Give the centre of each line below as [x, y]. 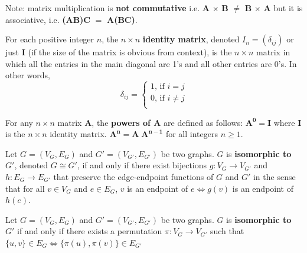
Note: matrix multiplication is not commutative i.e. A [107, 8]
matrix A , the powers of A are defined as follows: [150, 122]
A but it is [283, 8]
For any [19, 122]
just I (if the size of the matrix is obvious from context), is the [119, 52]
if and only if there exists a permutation [90, 231]
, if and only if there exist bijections [142, 165]
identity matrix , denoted [191, 39]
